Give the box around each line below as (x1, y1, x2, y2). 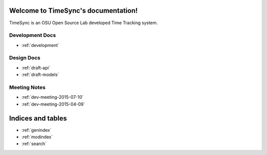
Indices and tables (9, 114, 67, 122)
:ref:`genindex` (21, 127, 52, 133)
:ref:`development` (21, 42, 59, 48)
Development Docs (9, 32, 56, 39)
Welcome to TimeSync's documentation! (9, 6, 138, 15)
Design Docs (9, 54, 41, 61)
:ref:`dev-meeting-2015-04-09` (21, 101, 85, 107)
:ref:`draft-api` (21, 65, 50, 71)
